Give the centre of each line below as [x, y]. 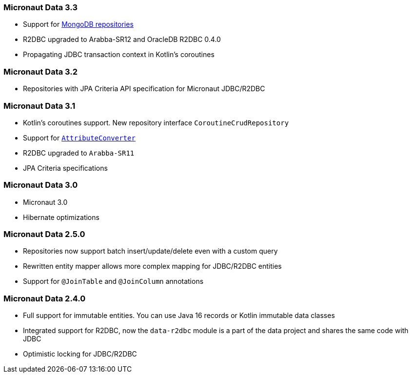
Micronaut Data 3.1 [39, 106]
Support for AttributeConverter [79, 138]
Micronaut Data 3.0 [41, 185]
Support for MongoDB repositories [78, 24]
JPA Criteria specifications [65, 168]
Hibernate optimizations [61, 217]
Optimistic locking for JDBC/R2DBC [80, 354]
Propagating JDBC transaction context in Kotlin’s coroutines [119, 55]
